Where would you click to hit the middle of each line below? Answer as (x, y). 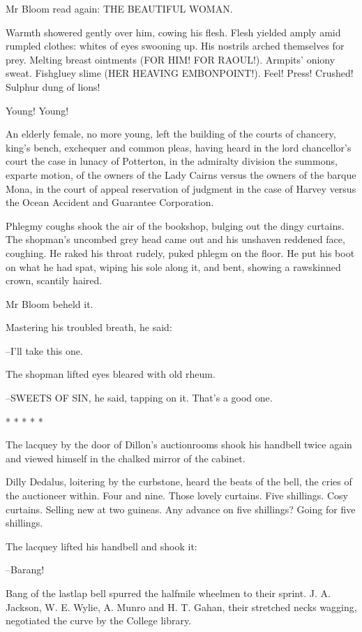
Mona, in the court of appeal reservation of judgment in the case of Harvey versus (181, 188)
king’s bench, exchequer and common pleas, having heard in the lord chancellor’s (179, 147)
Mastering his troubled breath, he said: (89, 327)
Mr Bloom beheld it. (50, 303)
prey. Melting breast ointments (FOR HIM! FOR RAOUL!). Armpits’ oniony (171, 59)
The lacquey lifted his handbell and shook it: (101, 546)
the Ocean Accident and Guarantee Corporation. (110, 202)
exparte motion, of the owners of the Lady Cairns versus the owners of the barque (181, 174)
